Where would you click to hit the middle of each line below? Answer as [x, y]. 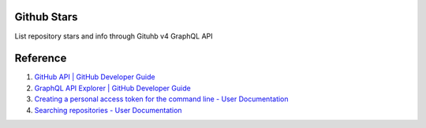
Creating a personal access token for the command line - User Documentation [161, 99]
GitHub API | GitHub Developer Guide [95, 77]
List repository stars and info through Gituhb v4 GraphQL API [114, 36]
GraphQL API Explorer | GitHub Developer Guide [112, 88]
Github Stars [46, 17]
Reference [41, 59]
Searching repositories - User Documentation [108, 110]
